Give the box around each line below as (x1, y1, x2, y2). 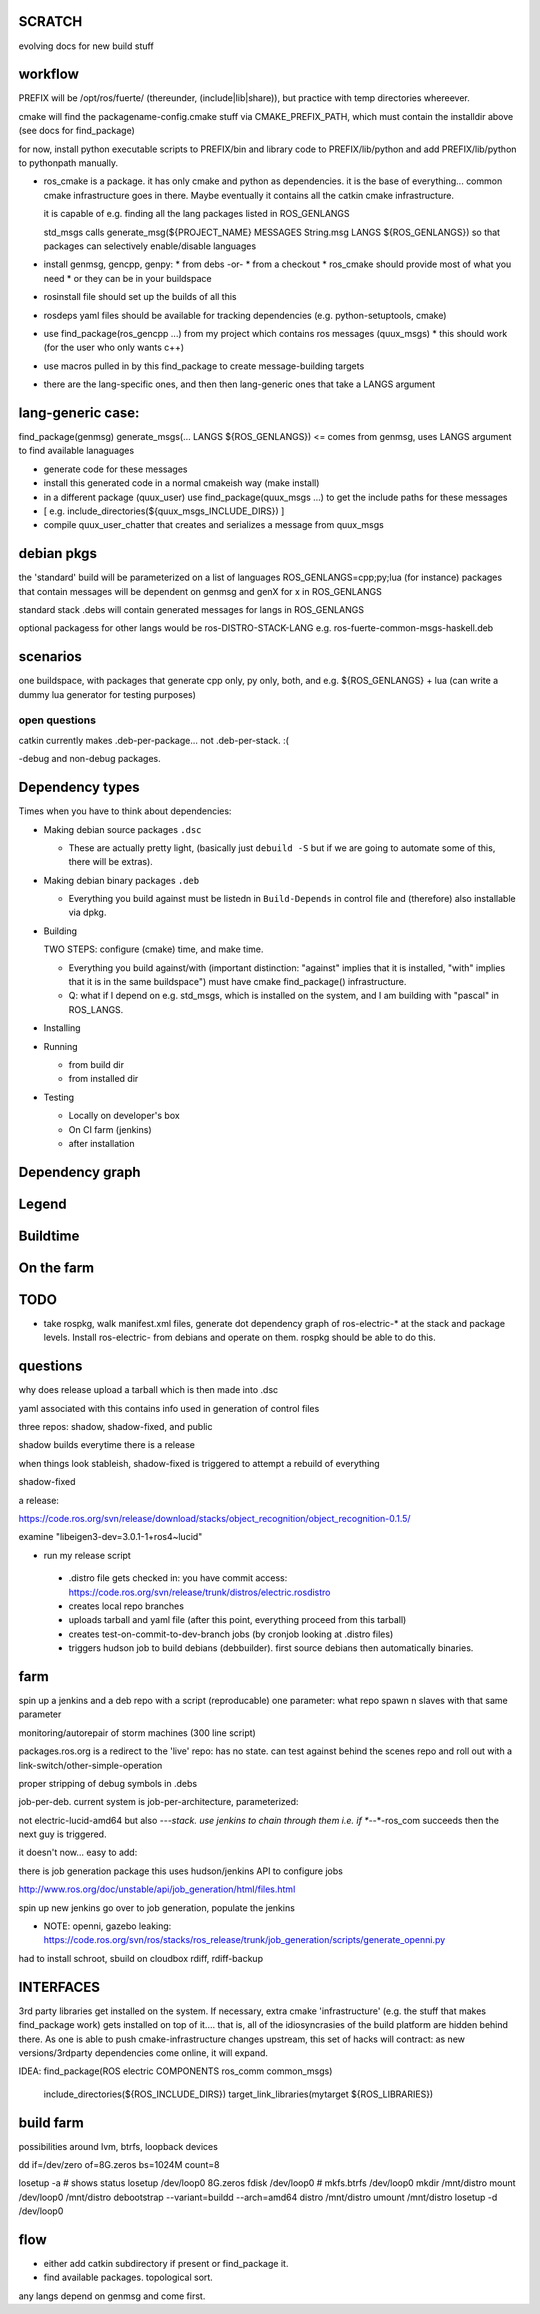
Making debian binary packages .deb (43, 874, 200, 886)
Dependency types (18, 779, 140, 796)
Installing (43, 1022, 81, 1034)
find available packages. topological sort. (43, 2271, 214, 2284)
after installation (68, 1137, 135, 1149)
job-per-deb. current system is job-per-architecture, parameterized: (18, 1796, 299, 1808)
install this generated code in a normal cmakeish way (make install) (43, 477, 320, 489)
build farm (18, 2114, 84, 2131)
